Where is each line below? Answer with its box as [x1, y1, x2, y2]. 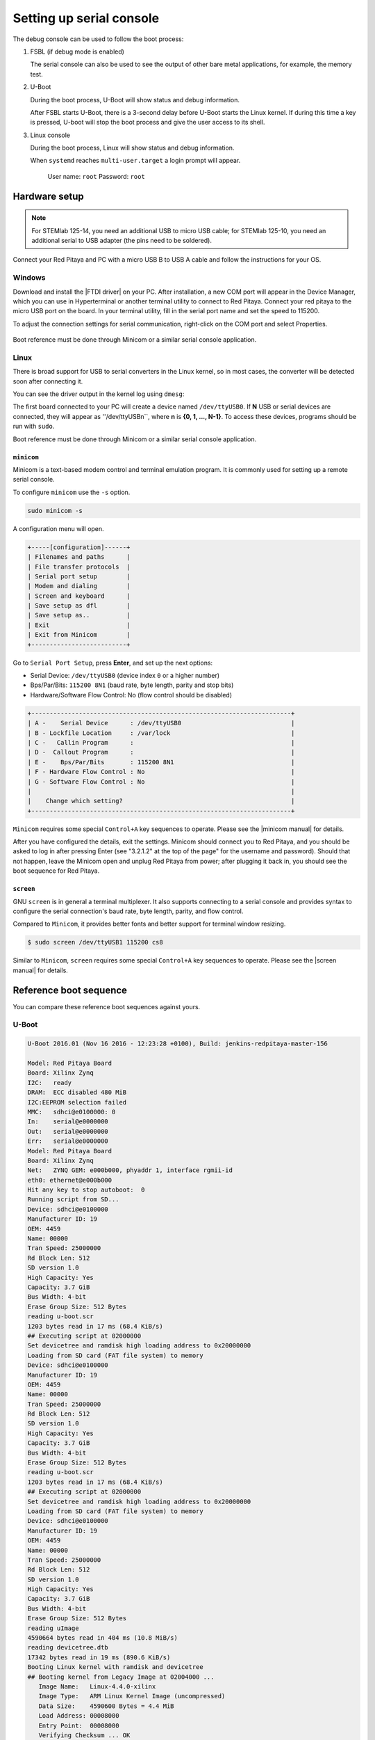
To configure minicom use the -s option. [12, 488, 131, 496]
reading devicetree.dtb [27, 1643, 109, 1652]
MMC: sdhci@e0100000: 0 [27, 1107, 116, 1116]
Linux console [30, 131, 71, 139]
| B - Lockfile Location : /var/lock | [27, 729, 295, 737]
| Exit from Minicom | [27, 631, 131, 639]
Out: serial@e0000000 [27, 1128, 109, 1135]
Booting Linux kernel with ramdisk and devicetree [27, 1663, 204, 1671]
